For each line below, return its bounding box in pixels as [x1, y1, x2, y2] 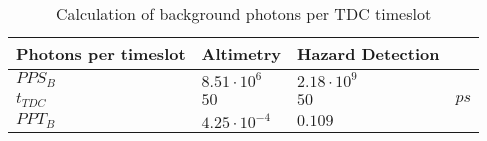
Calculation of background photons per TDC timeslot [55, 2, 432, 25]
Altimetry [201, 42, 282, 65]
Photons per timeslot [16, 42, 186, 65]
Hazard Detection [297, 42, 440, 65]
